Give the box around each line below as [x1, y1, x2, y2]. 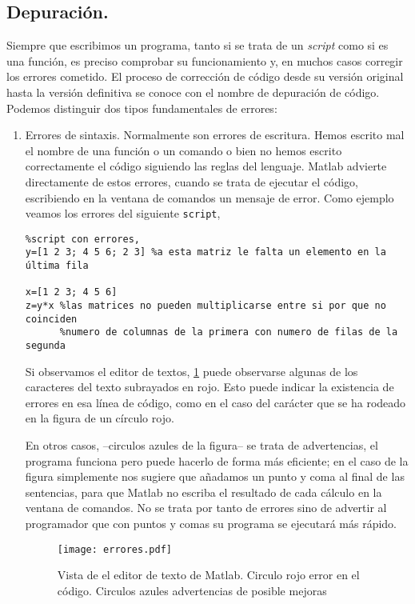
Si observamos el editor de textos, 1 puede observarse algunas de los [25, 362, 358, 379]
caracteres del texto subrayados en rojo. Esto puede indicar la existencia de [25, 378, 394, 395]
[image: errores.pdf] [57, 543, 172, 555]
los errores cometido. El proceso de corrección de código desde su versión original [6, 68, 404, 85]
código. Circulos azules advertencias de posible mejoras [57, 582, 327, 598]
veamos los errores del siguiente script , [25, 205, 221, 222]
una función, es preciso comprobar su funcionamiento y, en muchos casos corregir [6, 52, 403, 69]
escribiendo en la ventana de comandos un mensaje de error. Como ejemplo [25, 189, 394, 206]
